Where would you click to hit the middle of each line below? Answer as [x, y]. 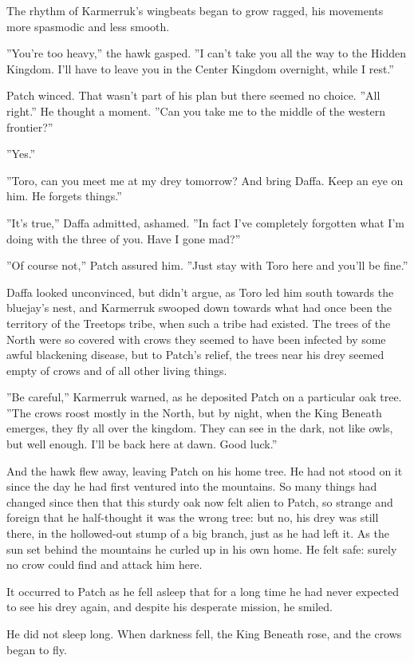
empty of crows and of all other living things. [117, 370]
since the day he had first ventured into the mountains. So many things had [192, 486]
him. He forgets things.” [64, 196]
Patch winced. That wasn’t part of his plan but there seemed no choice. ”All [193, 95]
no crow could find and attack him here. [104, 564]
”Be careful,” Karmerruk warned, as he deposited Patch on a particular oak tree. [204, 397]
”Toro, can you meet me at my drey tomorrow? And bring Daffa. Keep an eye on [205, 180]
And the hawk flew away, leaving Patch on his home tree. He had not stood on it [205, 470]
